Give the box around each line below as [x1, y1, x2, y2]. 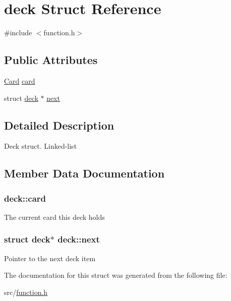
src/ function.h [4, 286, 48, 297]
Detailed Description [4, 117, 114, 133]
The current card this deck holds [4, 211, 105, 222]
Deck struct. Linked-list [4, 141, 77, 151]
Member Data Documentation [4, 165, 165, 181]
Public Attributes [4, 52, 98, 68]
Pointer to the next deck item [4, 253, 96, 263]
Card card [4, 75, 35, 86]
